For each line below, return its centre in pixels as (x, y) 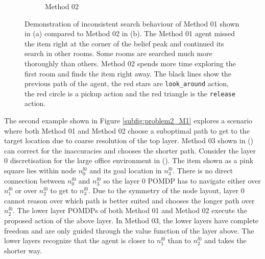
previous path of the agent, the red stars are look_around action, (127, 83)
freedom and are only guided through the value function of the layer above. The (129, 230)
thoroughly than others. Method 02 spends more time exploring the (130, 63)
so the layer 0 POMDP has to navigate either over (182, 180)
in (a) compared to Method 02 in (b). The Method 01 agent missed (130, 33)
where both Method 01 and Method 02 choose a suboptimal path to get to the (127, 130)
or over (26, 190)
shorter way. (23, 250)
